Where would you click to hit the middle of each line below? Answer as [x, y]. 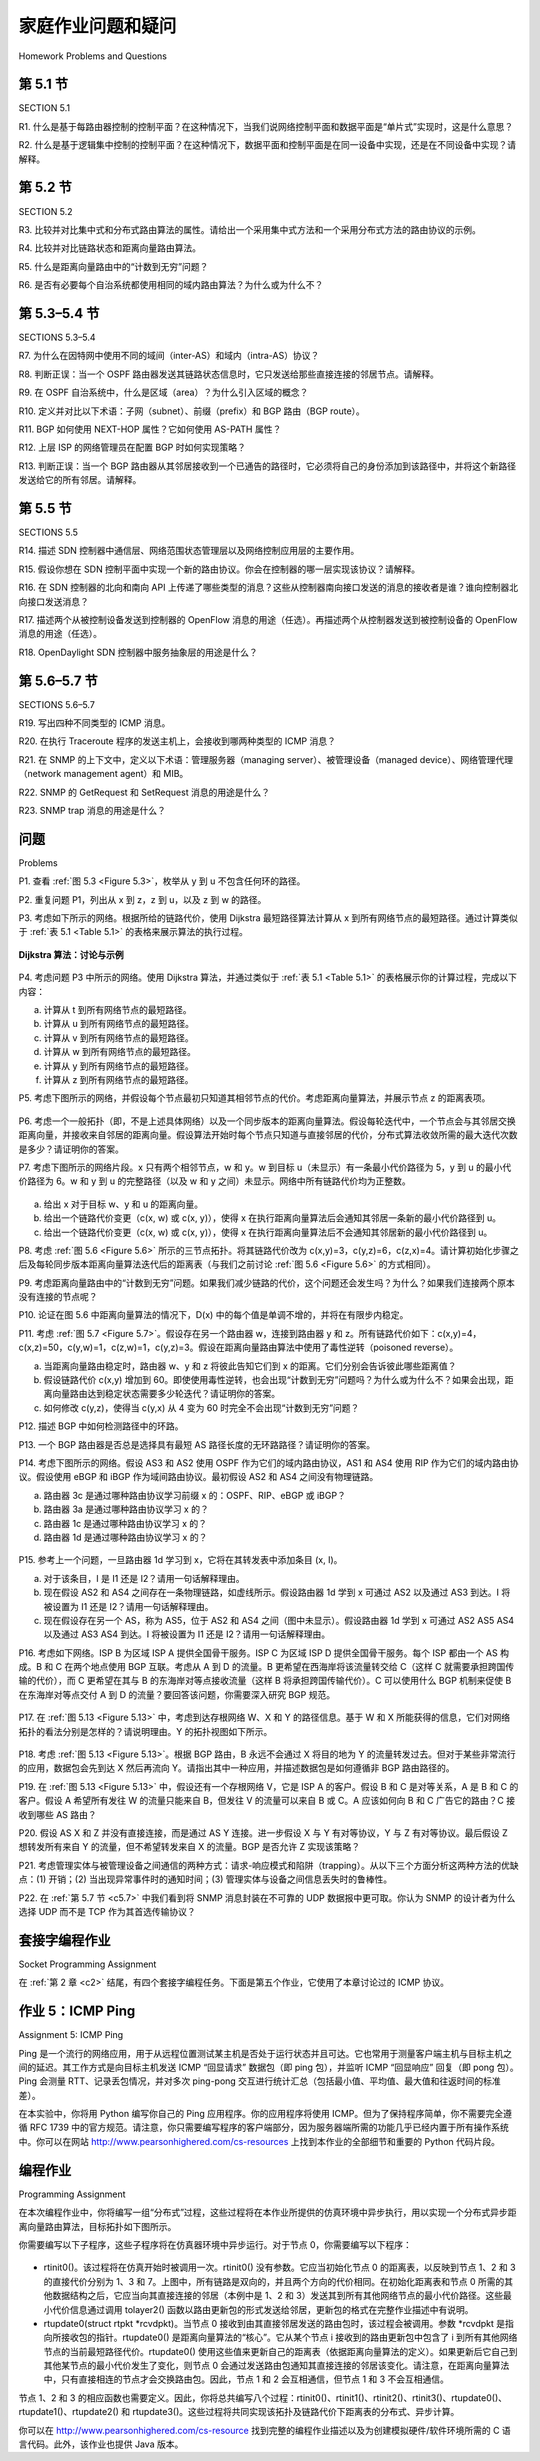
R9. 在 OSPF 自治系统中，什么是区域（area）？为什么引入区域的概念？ [163, 392]
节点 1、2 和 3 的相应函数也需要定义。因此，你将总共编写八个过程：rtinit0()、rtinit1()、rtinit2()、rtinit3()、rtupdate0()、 [263, 2397]
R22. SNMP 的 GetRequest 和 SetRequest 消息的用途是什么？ [144, 792]
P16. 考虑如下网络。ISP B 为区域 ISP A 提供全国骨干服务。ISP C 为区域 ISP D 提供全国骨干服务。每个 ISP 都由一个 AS [258, 1652]
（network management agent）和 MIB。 [103, 774]
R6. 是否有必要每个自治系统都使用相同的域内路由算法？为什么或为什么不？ [171, 285]
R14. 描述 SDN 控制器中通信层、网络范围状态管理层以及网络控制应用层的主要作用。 [189, 551]
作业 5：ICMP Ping [77, 2011]
